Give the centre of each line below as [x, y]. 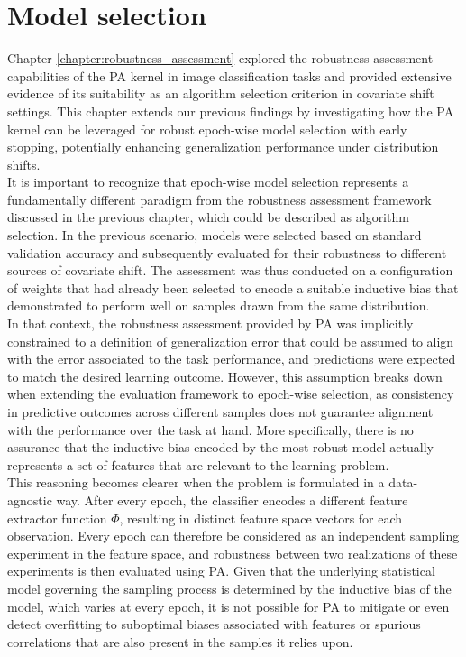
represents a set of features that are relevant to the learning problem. [198, 464]
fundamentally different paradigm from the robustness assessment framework [219, 199]
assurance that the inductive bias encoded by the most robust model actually [220, 447]
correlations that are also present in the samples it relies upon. [180, 641]
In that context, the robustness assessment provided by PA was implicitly [210, 324]
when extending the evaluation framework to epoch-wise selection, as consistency [231, 394]
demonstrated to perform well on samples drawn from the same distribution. [219, 305]
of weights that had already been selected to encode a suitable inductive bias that [233, 287]
